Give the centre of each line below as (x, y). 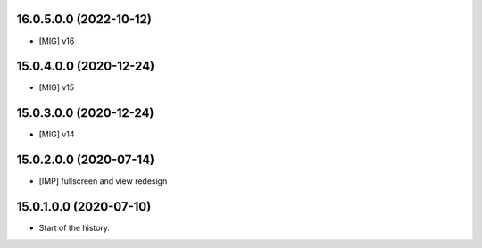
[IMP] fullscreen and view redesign (103, 181)
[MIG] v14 (57, 135)
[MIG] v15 (57, 87)
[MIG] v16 (57, 41)
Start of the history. (75, 228)
